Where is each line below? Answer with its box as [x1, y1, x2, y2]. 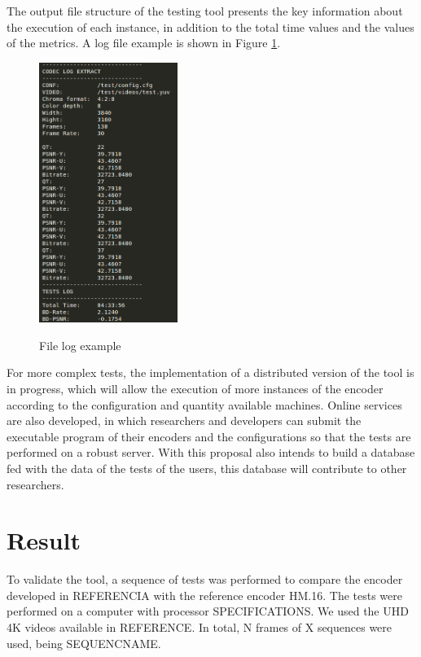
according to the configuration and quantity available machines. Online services [7, 396, 402, 413]
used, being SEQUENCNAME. [7, 634, 161, 651]
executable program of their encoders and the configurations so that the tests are [7, 427, 411, 445]
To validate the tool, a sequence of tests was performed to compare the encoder [7, 571, 403, 588]
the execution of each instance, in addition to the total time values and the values [7, 18, 414, 35]
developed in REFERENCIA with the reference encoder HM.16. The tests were [7, 586, 402, 603]
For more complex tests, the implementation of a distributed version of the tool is [7, 364, 414, 381]
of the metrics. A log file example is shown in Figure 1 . [7, 34, 281, 51]
